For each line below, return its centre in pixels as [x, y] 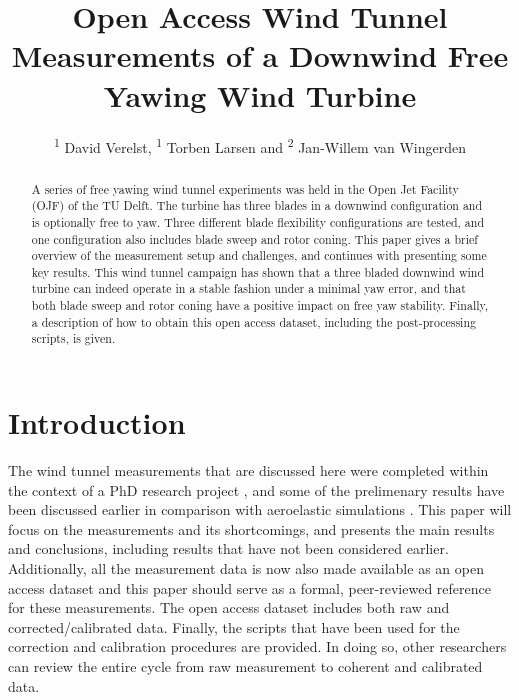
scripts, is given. [73, 338]
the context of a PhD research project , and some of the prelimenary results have [256, 489]
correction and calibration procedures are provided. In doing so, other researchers [257, 646]
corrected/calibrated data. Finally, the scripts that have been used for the [234, 626]
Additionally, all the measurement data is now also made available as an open [246, 568]
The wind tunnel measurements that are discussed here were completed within [248, 470]
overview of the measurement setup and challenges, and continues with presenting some [259, 255]
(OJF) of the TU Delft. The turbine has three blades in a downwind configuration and [257, 205]
